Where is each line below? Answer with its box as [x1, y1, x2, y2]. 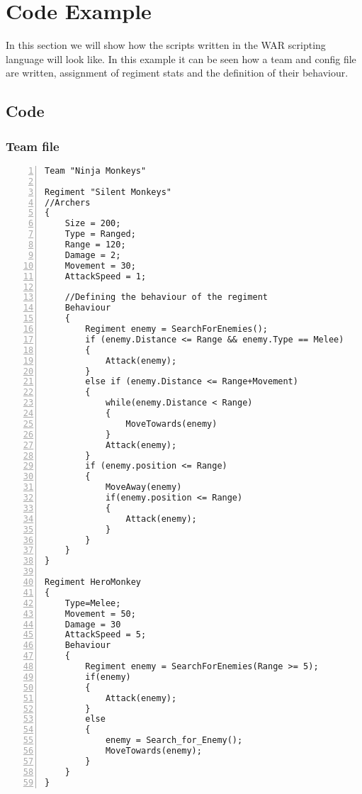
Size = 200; [64, 218, 121, 229]
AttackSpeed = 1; [64, 271, 147, 281]
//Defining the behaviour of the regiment [64, 292, 268, 303]
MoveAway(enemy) [105, 482, 182, 493]
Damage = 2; [64, 250, 121, 260]
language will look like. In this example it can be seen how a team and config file [6, 51, 356, 66]
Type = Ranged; [64, 229, 136, 240]
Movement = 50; [64, 608, 136, 619]
